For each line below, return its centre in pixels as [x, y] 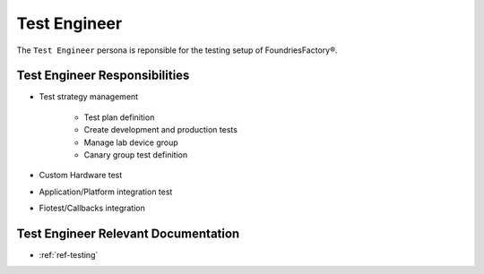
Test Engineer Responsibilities [103, 76]
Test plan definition [119, 117]
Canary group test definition [136, 155]
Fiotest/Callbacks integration [92, 208]
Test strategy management [89, 97]
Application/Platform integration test [106, 192]
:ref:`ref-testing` [69, 255]
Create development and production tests [160, 130]
